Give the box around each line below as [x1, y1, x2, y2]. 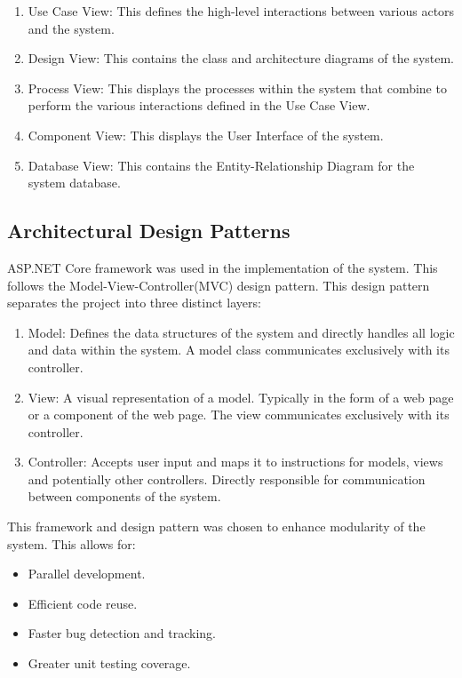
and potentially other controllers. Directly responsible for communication [28, 469, 426, 488]
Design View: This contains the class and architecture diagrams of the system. [28, 49, 455, 68]
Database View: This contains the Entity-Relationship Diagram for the [28, 156, 415, 174]
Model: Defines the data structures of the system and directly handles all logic [28, 323, 455, 341]
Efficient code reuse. [28, 594, 138, 612]
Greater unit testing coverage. [28, 654, 191, 673]
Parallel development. [28, 564, 146, 583]
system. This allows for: [7, 534, 136, 553]
